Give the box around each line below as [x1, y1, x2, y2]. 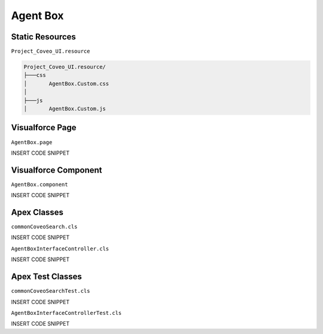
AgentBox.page [11, 139, 53, 146]
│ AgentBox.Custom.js [23, 105, 106, 112]
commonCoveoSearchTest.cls [11, 287, 90, 295]
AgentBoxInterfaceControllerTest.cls [11, 310, 122, 316]
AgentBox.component [11, 181, 68, 188]
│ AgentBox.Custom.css [23, 80, 109, 87]
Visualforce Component [11, 165, 102, 175]
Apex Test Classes [11, 272, 82, 282]
